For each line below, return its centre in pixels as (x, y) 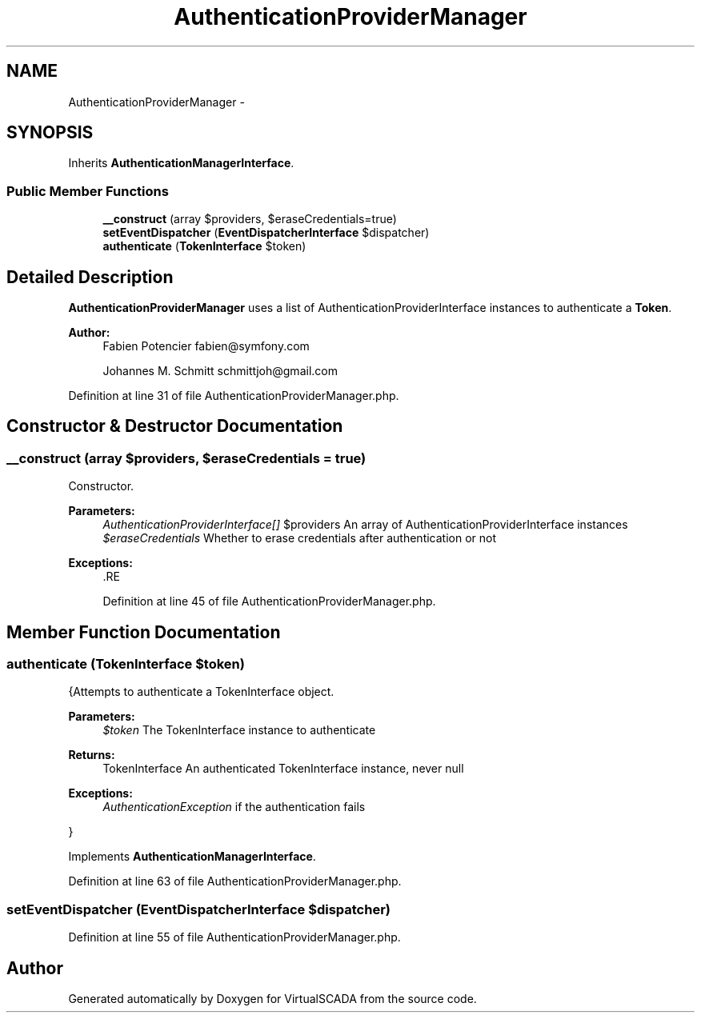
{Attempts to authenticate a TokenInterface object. (201, 692)
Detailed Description (90, 277)
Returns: (92, 755)
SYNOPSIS (50, 133)
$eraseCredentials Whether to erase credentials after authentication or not (300, 538)
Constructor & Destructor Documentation (175, 426)
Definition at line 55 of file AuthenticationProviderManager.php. (234, 937)
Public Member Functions (88, 191)
